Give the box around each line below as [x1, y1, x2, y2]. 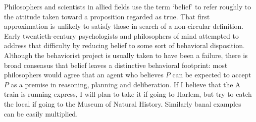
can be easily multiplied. [4, 108, 78, 119]
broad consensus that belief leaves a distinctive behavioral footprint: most [4, 60, 228, 70]
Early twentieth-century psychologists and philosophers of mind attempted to [4, 30, 239, 41]
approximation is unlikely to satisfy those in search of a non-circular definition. [4, 21, 244, 31]
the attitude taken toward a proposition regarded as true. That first [4, 11, 210, 21]
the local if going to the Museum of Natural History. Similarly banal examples [4, 98, 241, 109]
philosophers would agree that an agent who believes [4, 69, 163, 80]
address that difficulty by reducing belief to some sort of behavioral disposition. [4, 40, 245, 51]
